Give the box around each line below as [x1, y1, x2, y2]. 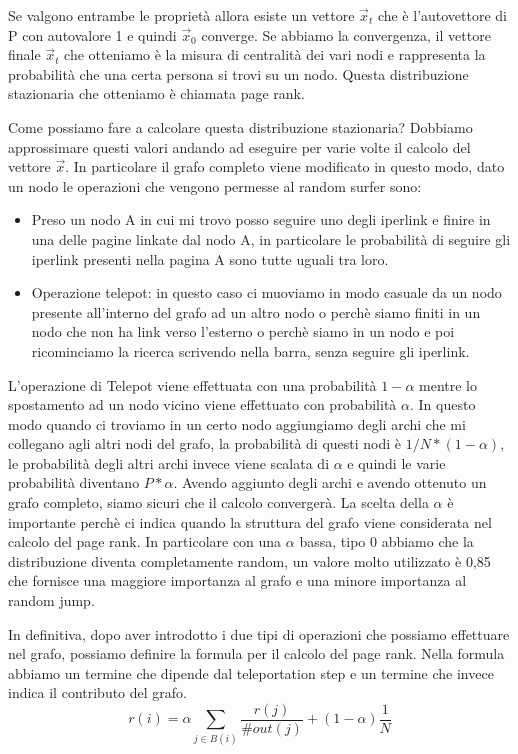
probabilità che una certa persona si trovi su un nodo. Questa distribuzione [8, 63, 469, 84]
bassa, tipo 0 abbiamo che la [299, 531, 474, 552]
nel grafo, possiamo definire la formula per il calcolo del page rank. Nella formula [8, 643, 505, 664]
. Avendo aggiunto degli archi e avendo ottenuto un [173, 472, 487, 493]
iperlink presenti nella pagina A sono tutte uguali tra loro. [31, 248, 389, 269]
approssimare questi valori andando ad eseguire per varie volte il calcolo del [8, 136, 471, 157]
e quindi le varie [347, 452, 446, 473]
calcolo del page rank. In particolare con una [8, 531, 282, 552]
